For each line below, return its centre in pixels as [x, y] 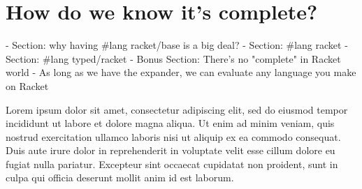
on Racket [27, 85]
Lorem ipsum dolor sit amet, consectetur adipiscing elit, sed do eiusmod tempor [177, 109]
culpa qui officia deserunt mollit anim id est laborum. [120, 177]
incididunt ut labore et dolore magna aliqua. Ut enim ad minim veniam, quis [170, 123]
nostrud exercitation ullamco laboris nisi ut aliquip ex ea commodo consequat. [173, 136]
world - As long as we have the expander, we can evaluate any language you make [181, 72]
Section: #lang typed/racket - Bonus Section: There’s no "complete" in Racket [173, 58]
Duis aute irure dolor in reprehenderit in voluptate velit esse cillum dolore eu [171, 150]
